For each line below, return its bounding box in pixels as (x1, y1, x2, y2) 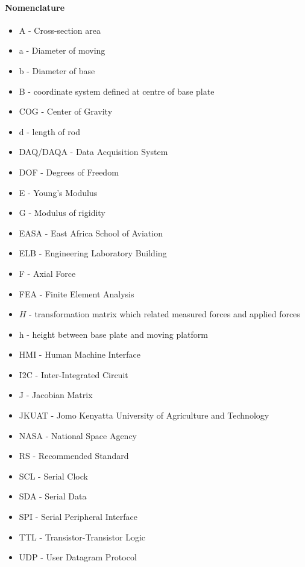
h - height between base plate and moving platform (19, 328, 208, 340)
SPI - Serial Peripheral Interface (19, 510, 137, 523)
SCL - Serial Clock (19, 469, 88, 482)
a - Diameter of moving (19, 44, 105, 57)
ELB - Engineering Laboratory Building (19, 247, 167, 259)
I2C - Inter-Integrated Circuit (19, 368, 128, 381)
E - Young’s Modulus (19, 186, 98, 198)
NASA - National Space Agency (19, 429, 137, 442)
